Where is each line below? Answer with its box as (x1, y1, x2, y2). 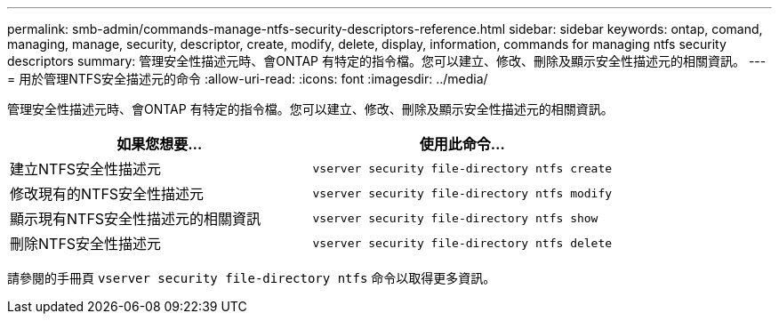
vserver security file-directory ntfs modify (312, 186, 613, 200)
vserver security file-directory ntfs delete (312, 236, 613, 250)
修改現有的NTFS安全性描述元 (10, 185, 205, 203)
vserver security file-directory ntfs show (312, 211, 598, 225)
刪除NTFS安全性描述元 (10, 235, 162, 253)
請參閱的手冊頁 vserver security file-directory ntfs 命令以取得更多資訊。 (7, 270, 496, 285)
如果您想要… (116, 135, 203, 153)
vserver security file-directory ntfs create (312, 161, 613, 175)
